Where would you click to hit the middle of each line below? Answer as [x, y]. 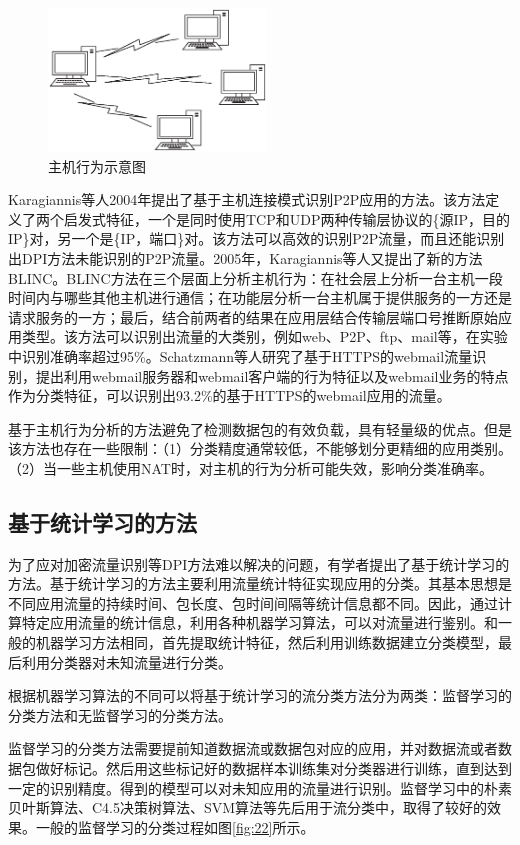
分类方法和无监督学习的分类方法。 [120, 714]
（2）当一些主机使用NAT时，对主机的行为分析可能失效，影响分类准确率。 [250, 467]
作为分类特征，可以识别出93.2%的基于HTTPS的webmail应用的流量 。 [229, 395]
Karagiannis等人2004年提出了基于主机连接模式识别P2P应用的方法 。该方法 [247, 199]
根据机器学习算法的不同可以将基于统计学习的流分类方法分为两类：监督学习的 [260, 695]
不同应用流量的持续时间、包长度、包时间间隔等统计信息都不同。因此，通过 [253, 602]
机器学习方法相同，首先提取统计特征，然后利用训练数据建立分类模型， [266, 642]
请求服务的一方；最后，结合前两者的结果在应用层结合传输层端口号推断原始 [253, 316]
